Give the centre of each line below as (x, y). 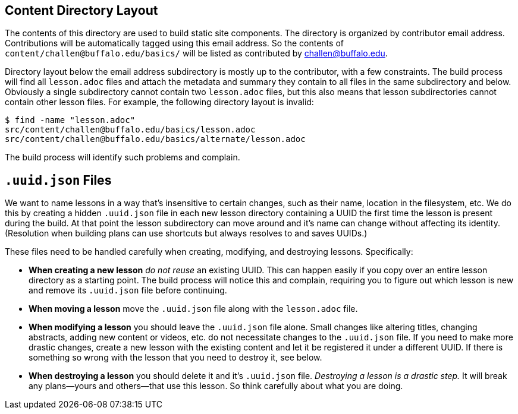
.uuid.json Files (58, 180)
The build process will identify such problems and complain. (123, 157)
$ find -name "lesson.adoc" (70, 120)
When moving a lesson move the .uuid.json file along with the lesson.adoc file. (193, 309)
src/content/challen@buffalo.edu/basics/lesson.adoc (130, 130)
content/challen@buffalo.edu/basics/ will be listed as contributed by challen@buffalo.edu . (196, 53)
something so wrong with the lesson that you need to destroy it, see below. (175, 358)
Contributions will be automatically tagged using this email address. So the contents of (174, 43)
